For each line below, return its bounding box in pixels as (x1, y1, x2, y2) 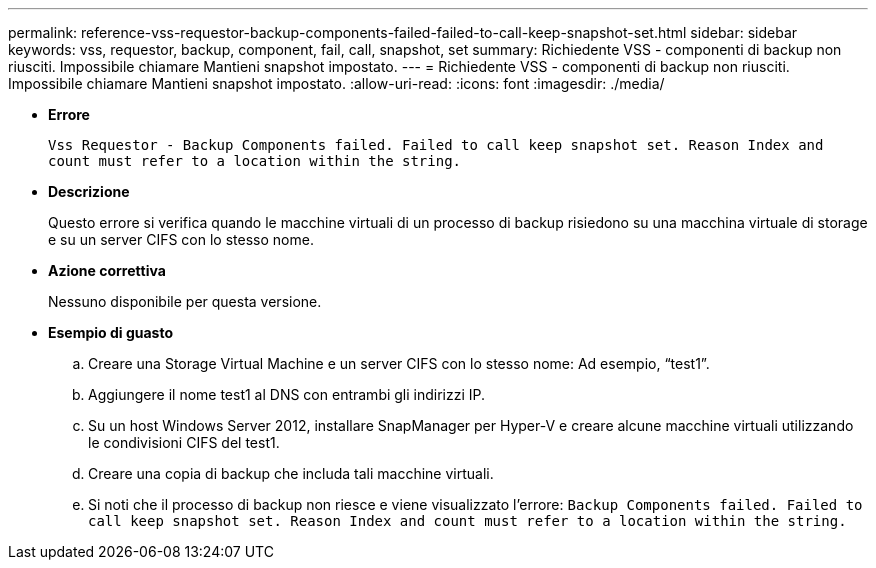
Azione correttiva (48, 262, 166, 279)
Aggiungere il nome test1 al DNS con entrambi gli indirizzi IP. (88, 386, 486, 403)
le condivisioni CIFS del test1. (88, 434, 280, 451)
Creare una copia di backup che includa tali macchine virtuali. (88, 465, 494, 482)
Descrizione (48, 183, 130, 200)
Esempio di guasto (48, 324, 174, 341)
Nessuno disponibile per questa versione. (48, 293, 322, 310)
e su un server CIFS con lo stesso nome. (48, 231, 314, 248)
